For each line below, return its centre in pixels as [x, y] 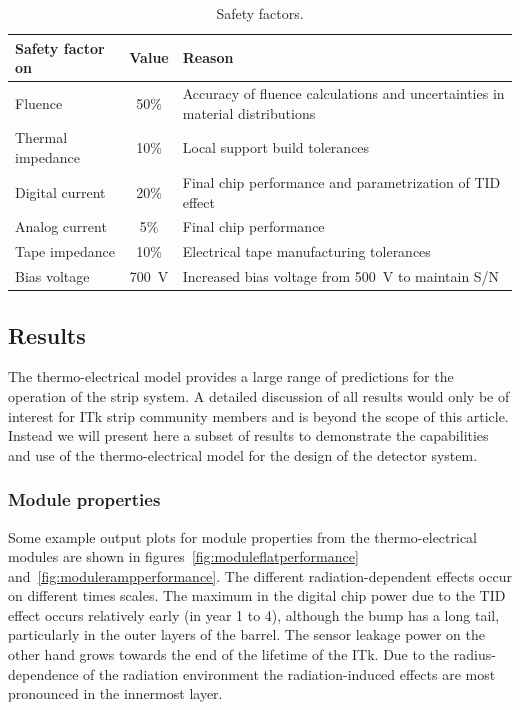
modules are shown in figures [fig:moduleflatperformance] [183, 556]
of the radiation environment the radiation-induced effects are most [289, 673]
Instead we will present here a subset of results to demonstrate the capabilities [248, 435]
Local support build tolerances [276, 147]
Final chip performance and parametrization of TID [341, 181]
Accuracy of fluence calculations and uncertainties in [343, 93]
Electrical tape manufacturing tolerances [306, 251]
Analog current [61, 226]
